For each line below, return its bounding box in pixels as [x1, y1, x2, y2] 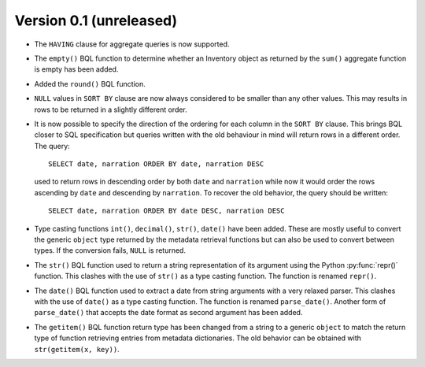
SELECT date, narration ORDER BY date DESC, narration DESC [48, 206, 285, 216]
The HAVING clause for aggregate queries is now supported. [34, 39, 230, 49]
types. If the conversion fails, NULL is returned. [34, 246, 187, 255]
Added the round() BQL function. [34, 79, 146, 88]
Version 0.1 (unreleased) [14, 12, 178, 29]
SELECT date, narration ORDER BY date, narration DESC [48, 160, 264, 169]
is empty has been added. [34, 65, 119, 74]
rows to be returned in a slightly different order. [34, 105, 188, 114]
